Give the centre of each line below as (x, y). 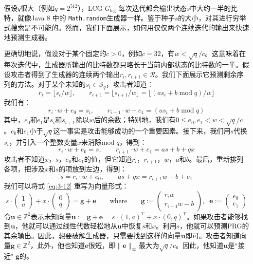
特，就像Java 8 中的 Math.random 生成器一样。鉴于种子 (90, 18)
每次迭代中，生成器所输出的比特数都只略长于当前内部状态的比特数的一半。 (123, 65)
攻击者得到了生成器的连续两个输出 (65, 74)
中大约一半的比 (214, 8)
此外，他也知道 (61, 245)
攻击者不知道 (24, 159)
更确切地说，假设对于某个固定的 (55, 53)
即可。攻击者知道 (212, 235)
